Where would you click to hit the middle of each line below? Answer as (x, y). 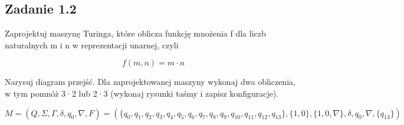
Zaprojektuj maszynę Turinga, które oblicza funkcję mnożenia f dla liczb (135, 33)
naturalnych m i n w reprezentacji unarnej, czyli (92, 45)
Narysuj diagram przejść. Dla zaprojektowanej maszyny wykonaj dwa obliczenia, (150, 82)
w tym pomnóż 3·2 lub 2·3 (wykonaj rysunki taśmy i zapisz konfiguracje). (142, 93)
